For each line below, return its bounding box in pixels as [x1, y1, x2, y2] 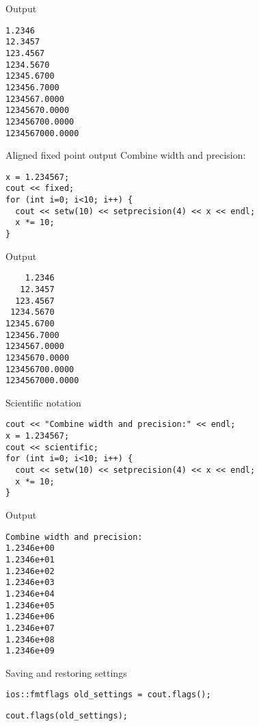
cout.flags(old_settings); [5, 711, 128, 721]
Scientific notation [5, 395, 81, 409]
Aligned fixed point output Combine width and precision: [5, 148, 246, 162]
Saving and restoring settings [5, 665, 127, 679]
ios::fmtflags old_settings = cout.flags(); [5, 690, 211, 700]
